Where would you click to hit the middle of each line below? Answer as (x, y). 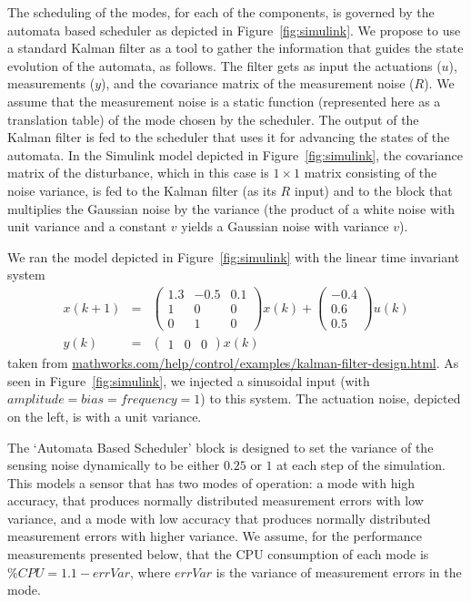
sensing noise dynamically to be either (114, 465)
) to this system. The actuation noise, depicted (331, 398)
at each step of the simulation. (361, 465)
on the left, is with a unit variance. (105, 416)
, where (150, 571)
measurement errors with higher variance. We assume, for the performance (215, 536)
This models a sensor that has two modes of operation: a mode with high (211, 482)
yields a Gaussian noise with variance (285, 226)
